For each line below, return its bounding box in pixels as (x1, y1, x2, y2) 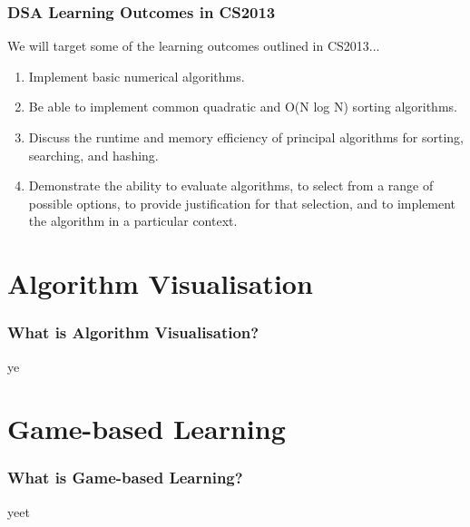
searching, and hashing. (28, 145, 159, 164)
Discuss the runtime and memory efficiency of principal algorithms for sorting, (28, 128, 464, 146)
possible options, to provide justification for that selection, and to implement (28, 193, 456, 212)
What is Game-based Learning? (7, 466, 243, 489)
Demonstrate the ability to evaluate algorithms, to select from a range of (28, 176, 434, 195)
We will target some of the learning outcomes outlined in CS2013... (7, 36, 380, 55)
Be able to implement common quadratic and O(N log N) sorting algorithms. (28, 97, 457, 116)
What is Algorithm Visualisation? (7, 321, 259, 344)
